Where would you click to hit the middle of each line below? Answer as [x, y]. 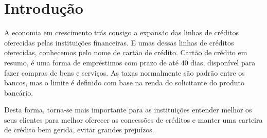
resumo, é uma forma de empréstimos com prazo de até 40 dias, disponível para [130, 62]
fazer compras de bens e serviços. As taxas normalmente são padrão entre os [124, 72]
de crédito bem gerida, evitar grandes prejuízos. [79, 130]
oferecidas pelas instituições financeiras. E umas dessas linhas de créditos [119, 42]
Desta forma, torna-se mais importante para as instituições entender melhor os [128, 110]
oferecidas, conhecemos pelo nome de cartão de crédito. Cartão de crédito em [126, 52]
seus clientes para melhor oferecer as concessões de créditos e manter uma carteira [133, 119]
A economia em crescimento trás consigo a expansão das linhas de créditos [121, 32]
